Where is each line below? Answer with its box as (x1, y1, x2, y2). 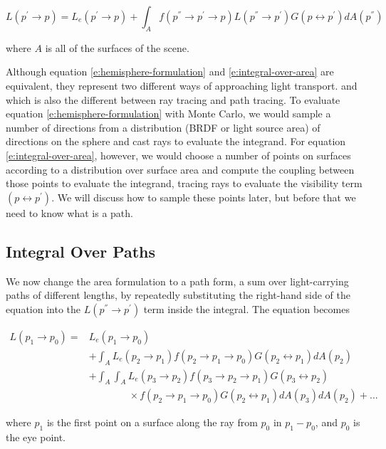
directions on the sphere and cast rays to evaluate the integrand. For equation (6, 134, 346, 149)
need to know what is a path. (6, 205, 133, 220)
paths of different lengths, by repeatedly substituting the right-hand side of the (6, 287, 350, 302)
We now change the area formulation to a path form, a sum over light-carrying (6, 273, 349, 288)
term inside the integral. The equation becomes (143, 301, 350, 316)
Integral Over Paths (6, 240, 156, 262)
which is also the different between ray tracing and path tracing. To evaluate (6, 92, 340, 107)
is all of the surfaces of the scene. (45, 40, 189, 55)
